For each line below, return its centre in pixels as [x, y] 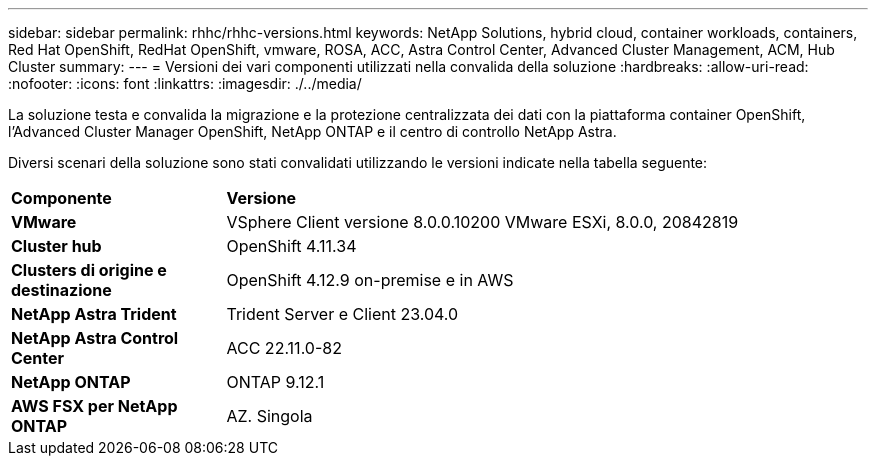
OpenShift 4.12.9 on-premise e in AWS [370, 280]
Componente [61, 198]
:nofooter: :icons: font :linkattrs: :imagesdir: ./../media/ [185, 83]
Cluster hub [56, 246]
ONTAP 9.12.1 [275, 382]
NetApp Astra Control [95, 338]
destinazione [61, 290]
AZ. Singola [269, 416]
